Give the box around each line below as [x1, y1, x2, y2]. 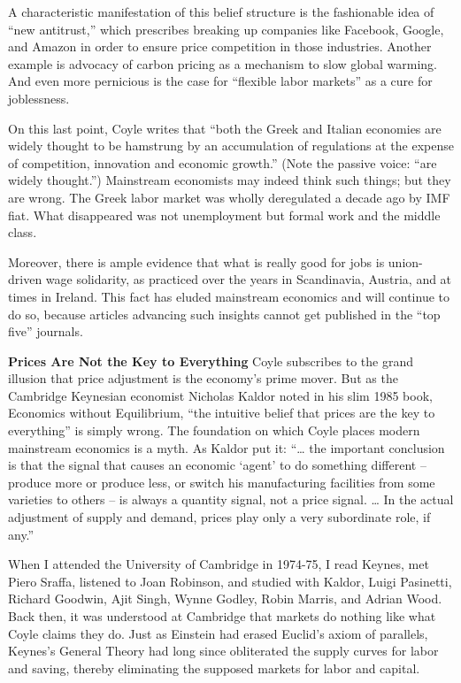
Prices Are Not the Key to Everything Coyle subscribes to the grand [8, 351, 414, 370]
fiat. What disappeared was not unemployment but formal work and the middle [8, 205, 441, 224]
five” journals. [8, 322, 83, 341]
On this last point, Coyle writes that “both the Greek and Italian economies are [8, 119, 442, 137]
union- [388, 252, 423, 271]
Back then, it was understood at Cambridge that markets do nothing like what [8, 607, 436, 625]
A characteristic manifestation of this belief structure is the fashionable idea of [8, 3, 434, 20]
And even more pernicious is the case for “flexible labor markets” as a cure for [8, 72, 433, 90]
